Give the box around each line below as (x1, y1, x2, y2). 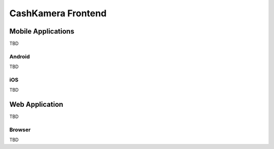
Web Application (9, 100, 63, 109)
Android (9, 53, 30, 60)
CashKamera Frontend (9, 8, 107, 19)
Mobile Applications (9, 27, 75, 36)
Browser (9, 126, 31, 133)
